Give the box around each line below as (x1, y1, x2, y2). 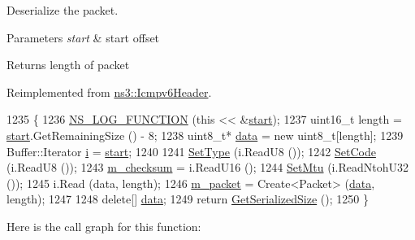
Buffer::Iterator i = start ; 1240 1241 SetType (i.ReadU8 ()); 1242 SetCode (6, 142, 376, 159)
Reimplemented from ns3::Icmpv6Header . (6, 83, 212, 100)
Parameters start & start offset (6, 28, 160, 46)
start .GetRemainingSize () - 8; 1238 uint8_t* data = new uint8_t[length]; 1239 (6, 126, 404, 143)
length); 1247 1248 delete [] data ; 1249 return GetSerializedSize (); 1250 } (6, 190, 369, 207)
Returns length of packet (6, 56, 130, 73)
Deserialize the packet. (6, 2, 119, 18)
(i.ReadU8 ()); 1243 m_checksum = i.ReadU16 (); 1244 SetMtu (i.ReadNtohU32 (6, 159, 409, 176)
